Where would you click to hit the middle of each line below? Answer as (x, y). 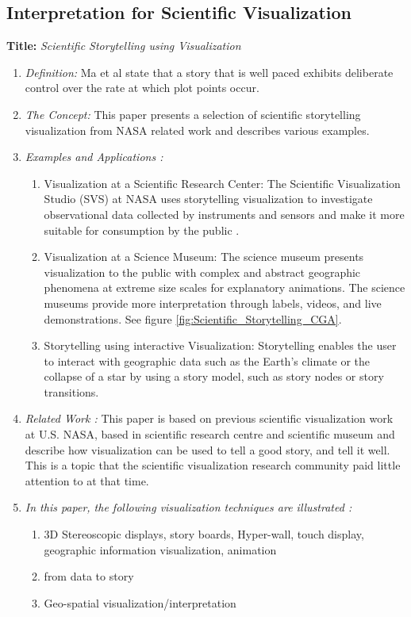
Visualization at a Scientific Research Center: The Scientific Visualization (222, 183)
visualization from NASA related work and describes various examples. (197, 130)
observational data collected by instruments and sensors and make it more (224, 214)
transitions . (71, 391)
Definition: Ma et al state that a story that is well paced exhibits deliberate (209, 72)
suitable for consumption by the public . (142, 230)
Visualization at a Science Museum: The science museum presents (204, 257)
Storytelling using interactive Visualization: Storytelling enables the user (220, 345)
